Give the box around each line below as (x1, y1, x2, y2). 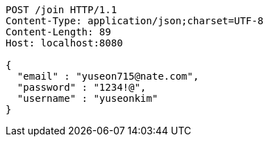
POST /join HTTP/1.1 (6, 4, 117, 15)
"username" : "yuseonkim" (17, 93, 158, 104)
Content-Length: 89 (6, 26, 111, 37)
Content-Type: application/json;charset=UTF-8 (6, 15, 263, 26)
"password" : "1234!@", (17, 82, 147, 93)
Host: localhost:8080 (6, 37, 123, 48)
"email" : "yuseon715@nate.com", (17, 71, 199, 82)
